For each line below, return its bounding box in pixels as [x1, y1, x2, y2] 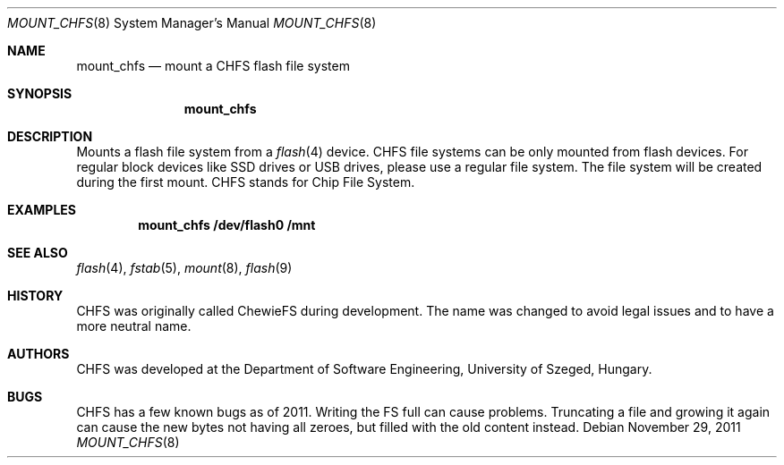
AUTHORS [7, 346, 70, 361]
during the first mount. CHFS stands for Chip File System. [76, 174, 415, 190]
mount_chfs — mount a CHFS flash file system [76, 58, 350, 73]
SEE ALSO [7, 245, 68, 260]
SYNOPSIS [7, 86, 72, 101]
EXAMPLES [7, 202, 76, 217]
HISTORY [7, 288, 64, 303]
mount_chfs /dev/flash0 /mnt [138, 217, 316, 232]
